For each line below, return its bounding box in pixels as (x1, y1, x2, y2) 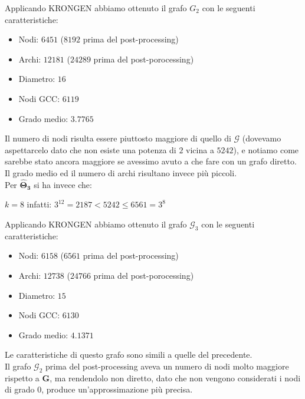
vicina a (186, 143, 214, 156)
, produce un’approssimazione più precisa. (41, 383, 193, 395)
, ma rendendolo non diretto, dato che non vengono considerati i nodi (50, 371, 301, 384)
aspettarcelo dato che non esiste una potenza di (5, 143, 176, 156)
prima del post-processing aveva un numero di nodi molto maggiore (45, 360, 289, 372)
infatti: (27, 198, 52, 210)
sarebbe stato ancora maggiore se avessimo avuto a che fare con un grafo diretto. (5, 155, 297, 167)
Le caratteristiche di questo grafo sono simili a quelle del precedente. (5, 348, 252, 361)
